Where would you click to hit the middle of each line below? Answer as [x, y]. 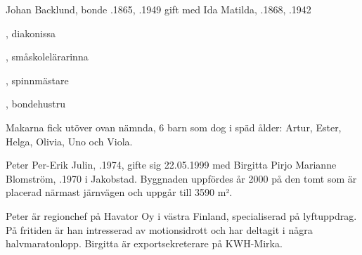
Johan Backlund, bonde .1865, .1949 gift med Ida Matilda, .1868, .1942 [159, 9]
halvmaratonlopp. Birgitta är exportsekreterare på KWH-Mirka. [144, 243]
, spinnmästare [37, 80]
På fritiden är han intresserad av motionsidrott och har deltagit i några [159, 229]
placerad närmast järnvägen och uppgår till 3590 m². [119, 192]
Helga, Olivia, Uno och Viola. [69, 141]
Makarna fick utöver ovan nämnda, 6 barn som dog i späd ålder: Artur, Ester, [174, 127]
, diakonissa [31, 33]
